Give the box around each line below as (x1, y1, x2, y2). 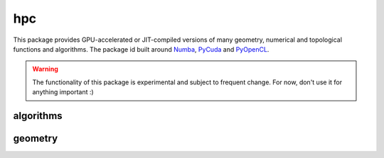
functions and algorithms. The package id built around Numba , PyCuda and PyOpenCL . (13, 45, 270, 53)
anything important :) (32, 88, 94, 96)
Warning (32, 64, 58, 74)
